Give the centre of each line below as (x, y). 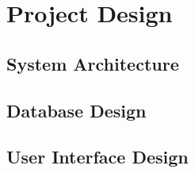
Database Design (76, 110)
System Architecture (93, 63)
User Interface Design (97, 157)
